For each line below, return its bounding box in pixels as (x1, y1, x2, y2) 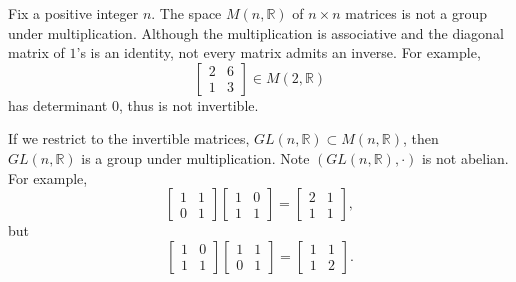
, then (403, 128, 439, 149)
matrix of (8, 42, 65, 63)
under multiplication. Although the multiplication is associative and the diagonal (8, 22, 504, 43)
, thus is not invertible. (118, 94, 259, 115)
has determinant (8, 94, 108, 115)
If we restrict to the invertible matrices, (8, 128, 250, 149)
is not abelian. (421, 147, 509, 168)
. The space (151, 3, 222, 23)
